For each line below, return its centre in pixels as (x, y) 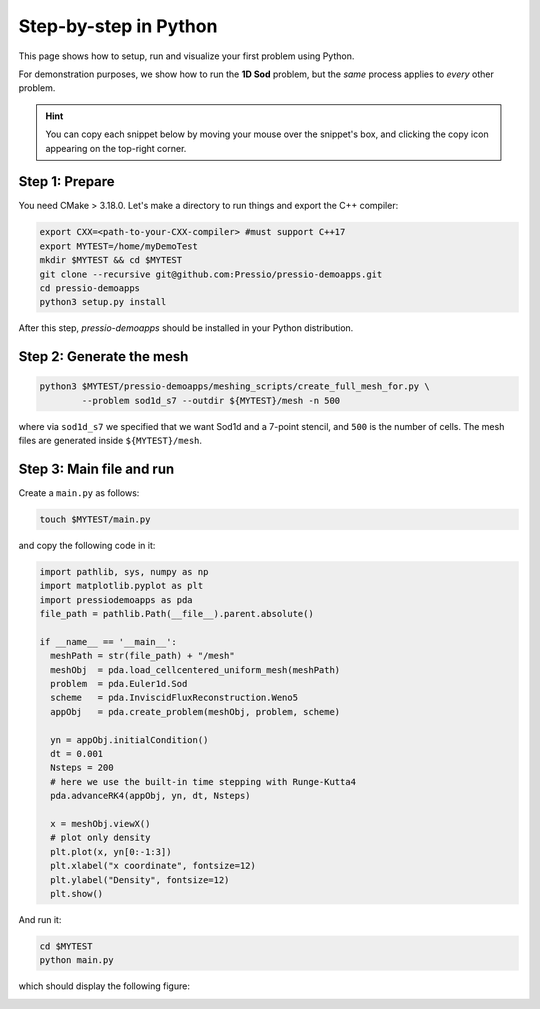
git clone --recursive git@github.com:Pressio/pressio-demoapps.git (211, 274)
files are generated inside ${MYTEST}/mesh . (110, 441)
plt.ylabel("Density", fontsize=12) (140, 879)
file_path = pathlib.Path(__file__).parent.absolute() (176, 614)
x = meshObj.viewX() (100, 823)
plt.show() (77, 893)
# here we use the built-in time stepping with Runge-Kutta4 (203, 781)
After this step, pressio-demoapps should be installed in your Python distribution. (186, 328)
